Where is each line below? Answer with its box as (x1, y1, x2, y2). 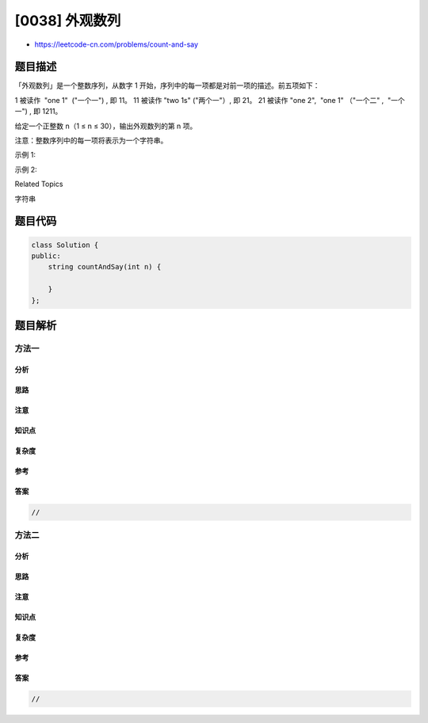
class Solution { (31, 240, 99, 249)
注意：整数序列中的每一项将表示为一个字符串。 (14, 135, 168, 146)
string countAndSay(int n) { (48, 262, 162, 272)
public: (31, 251, 61, 261)
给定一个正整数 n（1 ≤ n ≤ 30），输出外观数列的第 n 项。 (14, 121, 197, 131)
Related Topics (14, 179, 63, 189)
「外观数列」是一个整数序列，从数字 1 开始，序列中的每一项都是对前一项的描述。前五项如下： (14, 81, 320, 90)
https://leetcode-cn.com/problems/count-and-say (34, 40, 198, 49)
